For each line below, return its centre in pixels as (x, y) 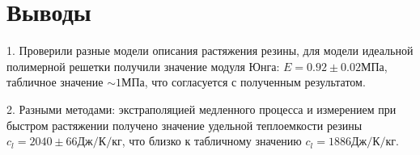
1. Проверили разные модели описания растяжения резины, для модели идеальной (210, 50)
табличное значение (55, 82)
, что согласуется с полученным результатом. (255, 82)
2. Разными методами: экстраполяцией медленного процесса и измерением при (202, 109)
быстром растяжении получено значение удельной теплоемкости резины (185, 125)
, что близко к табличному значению (212, 141)
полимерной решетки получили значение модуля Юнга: (143, 66)
